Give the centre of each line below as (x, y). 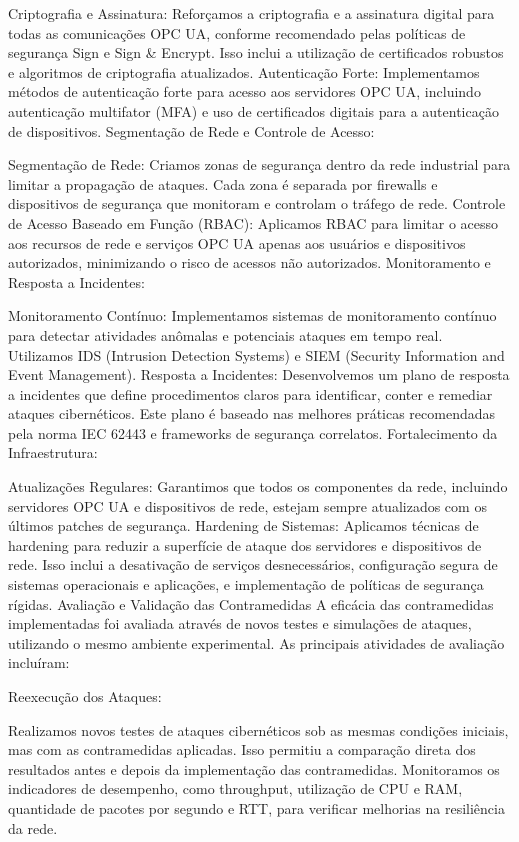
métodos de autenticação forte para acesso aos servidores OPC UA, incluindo (244, 91)
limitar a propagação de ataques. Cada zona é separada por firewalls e (223, 183)
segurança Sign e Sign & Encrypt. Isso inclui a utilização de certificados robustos (256, 52)
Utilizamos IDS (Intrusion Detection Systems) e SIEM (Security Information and (256, 354)
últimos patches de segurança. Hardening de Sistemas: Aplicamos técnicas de (243, 525)
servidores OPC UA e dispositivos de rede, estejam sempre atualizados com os (247, 505)
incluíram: (39, 662)
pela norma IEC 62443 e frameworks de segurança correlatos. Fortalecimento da (253, 432)
